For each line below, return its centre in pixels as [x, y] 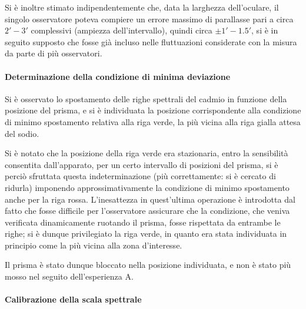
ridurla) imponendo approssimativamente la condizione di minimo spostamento [147, 187]
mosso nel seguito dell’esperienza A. [69, 276]
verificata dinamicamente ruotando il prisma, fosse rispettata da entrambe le [143, 222]
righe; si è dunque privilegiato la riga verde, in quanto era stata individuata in [146, 234]
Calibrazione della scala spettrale [73, 299]
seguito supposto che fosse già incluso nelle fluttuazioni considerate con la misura [151, 41]
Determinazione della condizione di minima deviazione [118, 76]
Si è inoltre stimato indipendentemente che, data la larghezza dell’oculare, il [142, 7]
